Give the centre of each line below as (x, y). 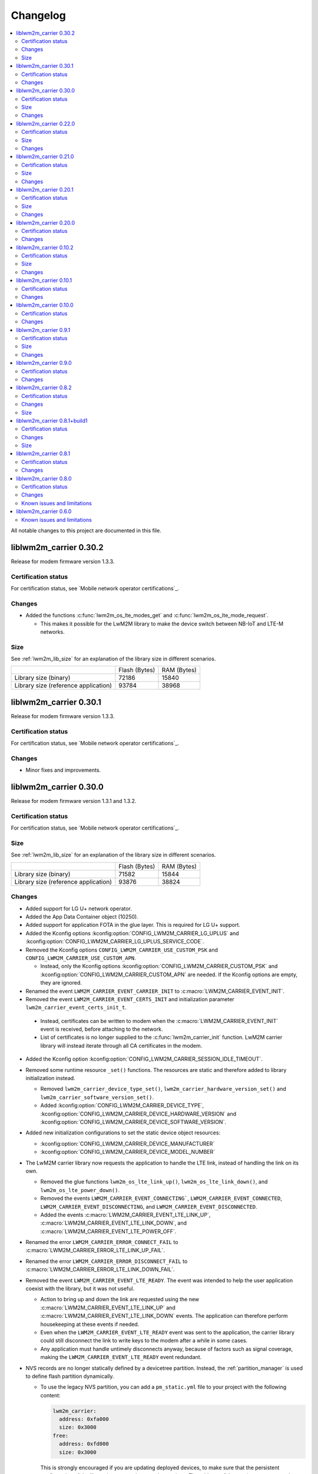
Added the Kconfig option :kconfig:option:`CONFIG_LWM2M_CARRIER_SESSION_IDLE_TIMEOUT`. (144, 1059)
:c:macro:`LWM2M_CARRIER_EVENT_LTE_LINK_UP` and (108, 1307)
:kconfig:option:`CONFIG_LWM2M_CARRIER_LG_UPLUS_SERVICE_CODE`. (115, 942)
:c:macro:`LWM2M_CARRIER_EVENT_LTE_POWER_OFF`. (108, 1231)
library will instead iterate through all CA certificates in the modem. (121, 1045)
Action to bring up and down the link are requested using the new (120, 1299)
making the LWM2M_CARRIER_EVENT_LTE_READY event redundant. (121, 1357)
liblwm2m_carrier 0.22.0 (46, 123)
